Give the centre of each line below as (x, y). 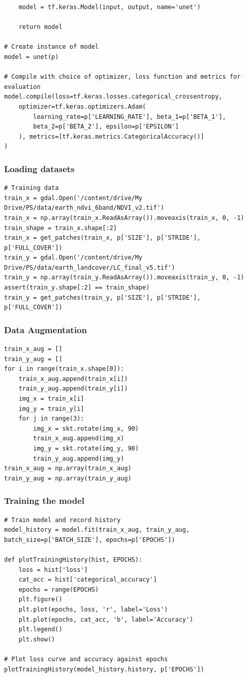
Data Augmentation (45, 329)
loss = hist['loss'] (53, 570)
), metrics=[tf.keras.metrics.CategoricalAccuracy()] (111, 136)
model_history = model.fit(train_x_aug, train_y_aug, (97, 530)
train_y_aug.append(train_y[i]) (73, 389)
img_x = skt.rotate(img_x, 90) (86, 428)
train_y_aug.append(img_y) (79, 458)
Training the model (44, 501)
